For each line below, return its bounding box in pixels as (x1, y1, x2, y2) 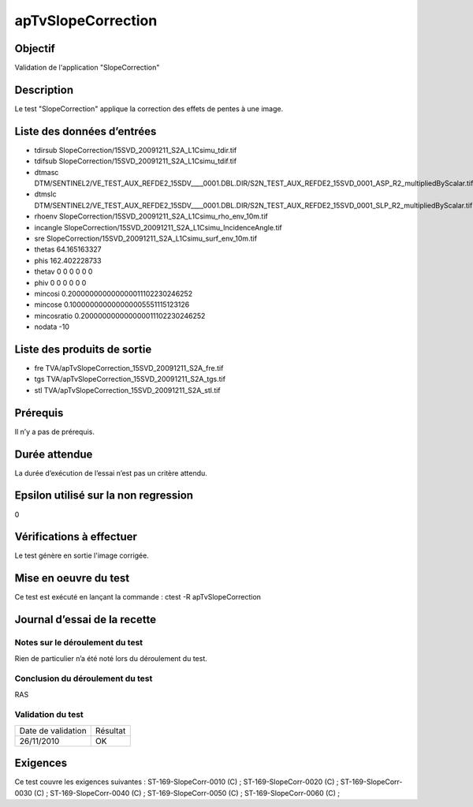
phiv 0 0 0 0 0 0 (34, 278, 87, 287)
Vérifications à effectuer (14, 530, 138, 544)
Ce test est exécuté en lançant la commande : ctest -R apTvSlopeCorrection (14, 592, 262, 602)
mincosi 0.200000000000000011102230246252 (34, 289, 193, 298)
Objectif (14, 42, 55, 55)
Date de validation (19, 725, 87, 736)
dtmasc (34, 167, 59, 177)
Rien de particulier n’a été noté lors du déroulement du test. (14, 653, 208, 663)
